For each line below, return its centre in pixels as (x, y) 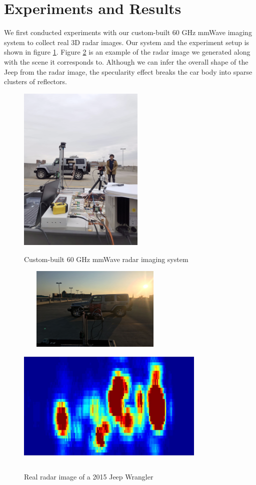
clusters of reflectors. (35, 81)
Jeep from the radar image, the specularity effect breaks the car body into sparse (128, 71)
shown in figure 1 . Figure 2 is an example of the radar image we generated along (127, 52)
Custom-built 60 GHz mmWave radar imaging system (106, 259)
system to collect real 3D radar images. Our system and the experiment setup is (127, 42)
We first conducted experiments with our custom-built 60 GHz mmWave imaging (128, 32)
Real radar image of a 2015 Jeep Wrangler (89, 477)
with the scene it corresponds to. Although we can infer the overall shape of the (126, 61)
